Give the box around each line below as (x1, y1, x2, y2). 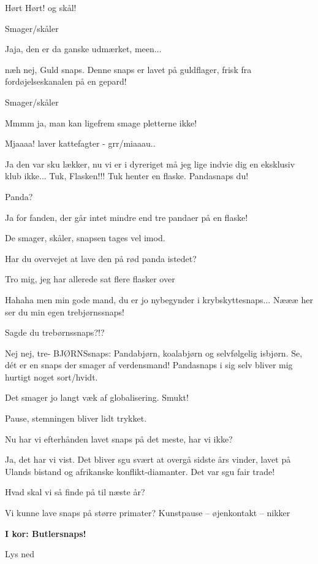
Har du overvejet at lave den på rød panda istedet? (5, 252, 197, 265)
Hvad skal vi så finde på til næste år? (5, 485, 145, 498)
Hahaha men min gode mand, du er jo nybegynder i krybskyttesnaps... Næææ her (5, 293, 313, 306)
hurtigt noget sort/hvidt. (5, 370, 98, 383)
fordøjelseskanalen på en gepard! (5, 75, 127, 88)
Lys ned (5, 547, 35, 560)
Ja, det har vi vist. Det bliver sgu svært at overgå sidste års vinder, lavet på (5, 453, 291, 466)
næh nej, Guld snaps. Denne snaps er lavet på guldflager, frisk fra (5, 63, 252, 75)
